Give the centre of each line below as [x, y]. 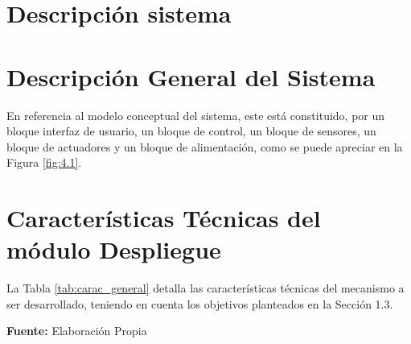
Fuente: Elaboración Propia [77, 331]
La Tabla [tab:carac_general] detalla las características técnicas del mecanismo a [205, 288]
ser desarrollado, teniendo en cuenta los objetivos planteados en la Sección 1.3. [200, 303]
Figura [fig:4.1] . [44, 162]
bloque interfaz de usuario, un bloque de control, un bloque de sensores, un [191, 131]
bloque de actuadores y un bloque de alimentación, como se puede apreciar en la [205, 146]
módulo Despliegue [114, 249]
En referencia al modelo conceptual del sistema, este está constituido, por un [196, 115]
